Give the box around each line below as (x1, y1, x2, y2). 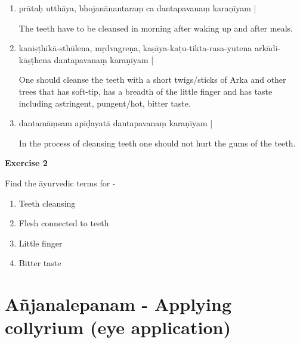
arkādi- (254, 42, 281, 54)
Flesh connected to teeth (18, 217, 109, 229)
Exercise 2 (5, 157, 48, 169)
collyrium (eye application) (5, 315, 231, 339)
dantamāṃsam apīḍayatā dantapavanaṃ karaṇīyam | (18, 117, 213, 129)
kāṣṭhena (18, 53, 51, 66)
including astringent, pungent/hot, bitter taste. (18, 96, 191, 109)
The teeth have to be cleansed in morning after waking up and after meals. (18, 21, 293, 34)
